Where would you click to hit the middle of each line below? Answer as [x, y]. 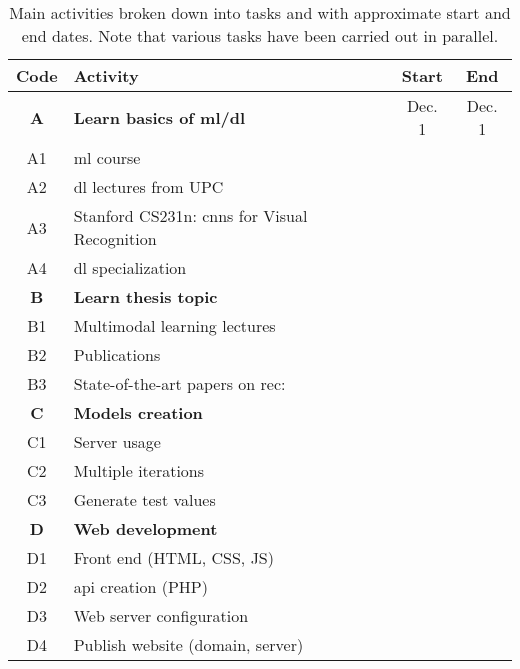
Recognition [115, 238]
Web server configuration [161, 615]
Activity [106, 75]
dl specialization [130, 267]
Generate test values [144, 499]
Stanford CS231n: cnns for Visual [190, 215]
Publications [117, 354]
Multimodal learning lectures [174, 325]
